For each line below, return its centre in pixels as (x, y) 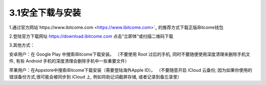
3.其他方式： (22, 45)
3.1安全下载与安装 (45, 13)
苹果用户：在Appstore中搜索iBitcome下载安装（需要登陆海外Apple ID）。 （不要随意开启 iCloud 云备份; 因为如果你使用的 (131, 70)
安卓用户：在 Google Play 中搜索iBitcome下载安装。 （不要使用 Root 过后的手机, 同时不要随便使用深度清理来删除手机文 (130, 54)
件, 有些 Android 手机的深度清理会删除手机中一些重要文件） (69, 61)
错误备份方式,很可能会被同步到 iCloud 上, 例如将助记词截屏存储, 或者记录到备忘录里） (96, 77)
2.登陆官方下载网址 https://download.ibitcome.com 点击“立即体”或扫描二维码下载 (91, 36)
